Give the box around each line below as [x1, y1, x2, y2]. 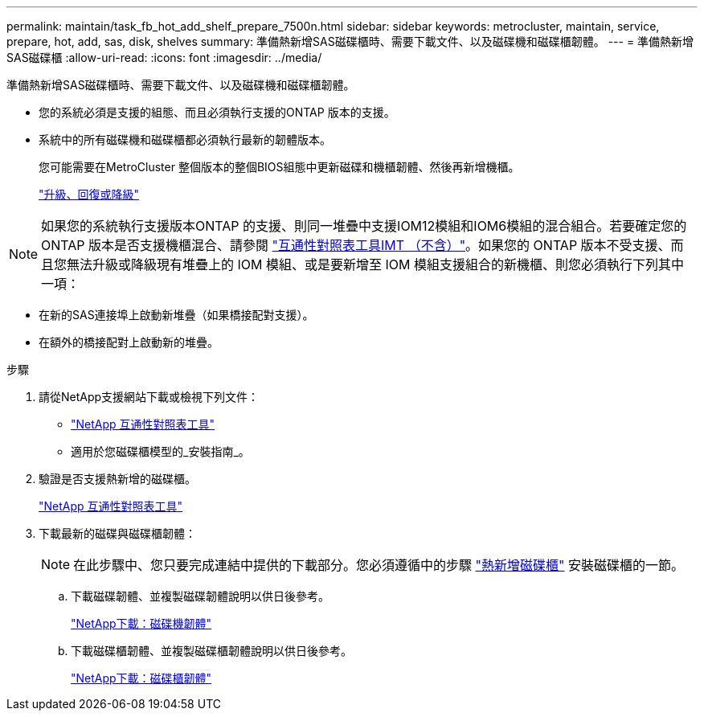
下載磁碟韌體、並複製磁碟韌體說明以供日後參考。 [71, 589, 329, 603]
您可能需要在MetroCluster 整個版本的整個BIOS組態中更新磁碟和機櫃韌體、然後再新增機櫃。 [39, 160, 520, 174]
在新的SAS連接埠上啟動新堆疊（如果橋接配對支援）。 [39, 308, 314, 322]
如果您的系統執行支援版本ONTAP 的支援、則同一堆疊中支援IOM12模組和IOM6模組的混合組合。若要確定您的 [41, 218, 687, 234]
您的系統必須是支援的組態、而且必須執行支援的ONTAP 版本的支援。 [39, 105, 395, 119]
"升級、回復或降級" [39, 187, 140, 201]
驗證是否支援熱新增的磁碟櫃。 [39, 472, 196, 486]
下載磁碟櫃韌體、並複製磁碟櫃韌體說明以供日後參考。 [71, 644, 352, 658]
